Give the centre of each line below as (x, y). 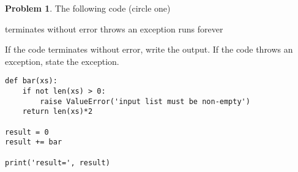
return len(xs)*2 (58, 112)
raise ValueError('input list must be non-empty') (145, 101)
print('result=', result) (58, 163)
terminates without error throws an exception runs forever (114, 28)
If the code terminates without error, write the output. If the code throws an (149, 49)
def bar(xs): (31, 81)
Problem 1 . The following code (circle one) (88, 8)
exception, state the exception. (62, 61)
